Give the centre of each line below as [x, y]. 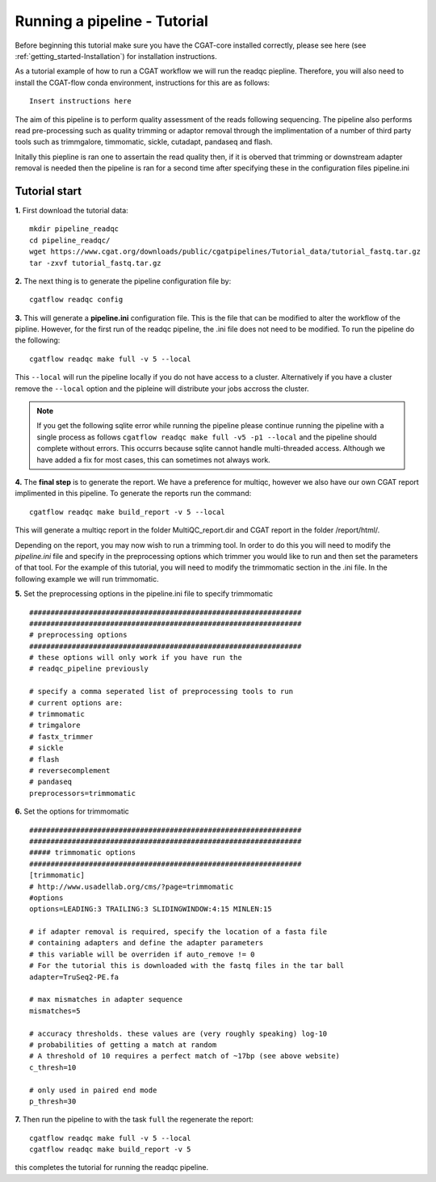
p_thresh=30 [53, 1101]
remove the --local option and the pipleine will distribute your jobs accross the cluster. [162, 389]
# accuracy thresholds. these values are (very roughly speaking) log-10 [178, 1033]
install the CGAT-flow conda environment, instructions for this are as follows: [143, 82]
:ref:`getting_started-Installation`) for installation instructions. [116, 56]
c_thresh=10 [53, 1067]
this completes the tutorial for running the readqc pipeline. [112, 1167]
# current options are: [76, 702]
